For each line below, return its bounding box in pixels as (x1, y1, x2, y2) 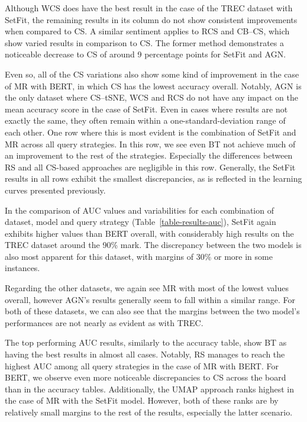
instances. (5, 262, 40, 274)
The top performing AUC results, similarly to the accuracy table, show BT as (5, 336, 287, 349)
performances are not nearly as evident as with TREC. (5, 316, 203, 328)
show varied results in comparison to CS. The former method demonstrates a (5, 36, 284, 49)
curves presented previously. (5, 183, 106, 196)
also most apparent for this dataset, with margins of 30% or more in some (5, 250, 273, 262)
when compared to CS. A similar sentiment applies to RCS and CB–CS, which (5, 25, 290, 37)
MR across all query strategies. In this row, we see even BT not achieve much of (5, 137, 296, 150)
